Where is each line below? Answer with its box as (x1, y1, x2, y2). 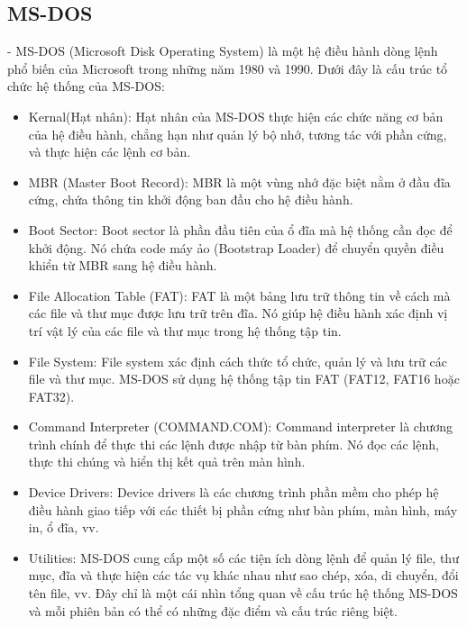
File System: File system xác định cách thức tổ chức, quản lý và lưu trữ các (28, 351, 447, 370)
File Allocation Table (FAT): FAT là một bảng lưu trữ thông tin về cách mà (28, 286, 451, 304)
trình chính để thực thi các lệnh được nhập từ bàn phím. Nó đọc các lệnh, (28, 434, 439, 453)
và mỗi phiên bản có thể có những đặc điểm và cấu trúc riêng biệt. (28, 601, 398, 620)
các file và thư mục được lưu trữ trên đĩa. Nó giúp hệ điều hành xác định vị (28, 304, 448, 322)
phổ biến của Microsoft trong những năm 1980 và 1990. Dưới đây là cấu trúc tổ (7, 59, 448, 77)
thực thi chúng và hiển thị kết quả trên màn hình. (28, 452, 306, 471)
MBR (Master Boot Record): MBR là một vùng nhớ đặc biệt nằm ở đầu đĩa (28, 172, 451, 191)
